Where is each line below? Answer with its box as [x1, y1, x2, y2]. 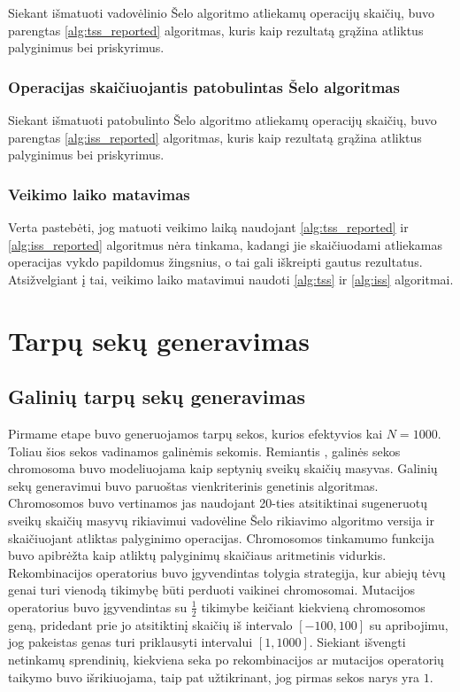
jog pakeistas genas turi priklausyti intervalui [8, 633, 253, 651]
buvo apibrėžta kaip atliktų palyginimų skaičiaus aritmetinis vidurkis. [8, 546, 387, 564]
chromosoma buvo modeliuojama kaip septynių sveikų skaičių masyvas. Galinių [8, 459, 438, 478]
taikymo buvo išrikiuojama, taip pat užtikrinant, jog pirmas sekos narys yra [8, 667, 419, 686]
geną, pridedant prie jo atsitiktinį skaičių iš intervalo [8, 615, 293, 634]
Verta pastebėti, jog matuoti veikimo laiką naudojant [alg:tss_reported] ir [8, 218, 409, 236]
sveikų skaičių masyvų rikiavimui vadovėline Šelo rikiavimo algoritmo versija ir [8, 510, 434, 529]
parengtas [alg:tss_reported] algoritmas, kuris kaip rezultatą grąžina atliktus [8, 20, 424, 39]
